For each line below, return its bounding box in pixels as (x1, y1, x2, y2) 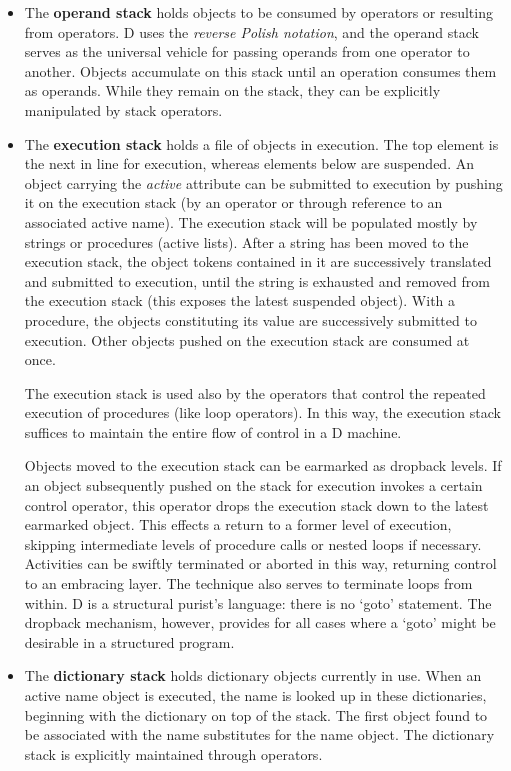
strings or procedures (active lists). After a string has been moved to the (24, 231, 469, 252)
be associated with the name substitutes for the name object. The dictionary (24, 724, 495, 745)
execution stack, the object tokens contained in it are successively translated (24, 251, 492, 272)
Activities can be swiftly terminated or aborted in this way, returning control (24, 553, 497, 574)
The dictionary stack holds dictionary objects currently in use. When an (24, 665, 482, 686)
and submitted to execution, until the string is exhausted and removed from (24, 270, 490, 291)
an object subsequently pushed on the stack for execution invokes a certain (24, 475, 483, 496)
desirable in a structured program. (24, 631, 235, 652)
